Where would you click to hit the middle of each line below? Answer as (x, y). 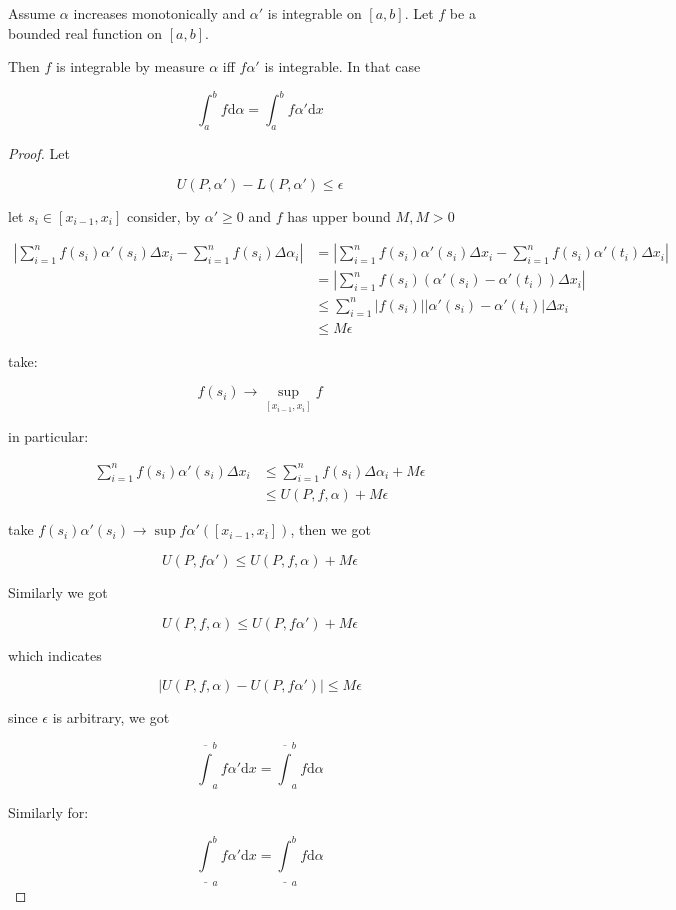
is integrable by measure (130, 66)
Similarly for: (48, 811)
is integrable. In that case (342, 66)
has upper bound (339, 215)
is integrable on (314, 13)
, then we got (330, 529)
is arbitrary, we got (111, 717)
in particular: (48, 435)
